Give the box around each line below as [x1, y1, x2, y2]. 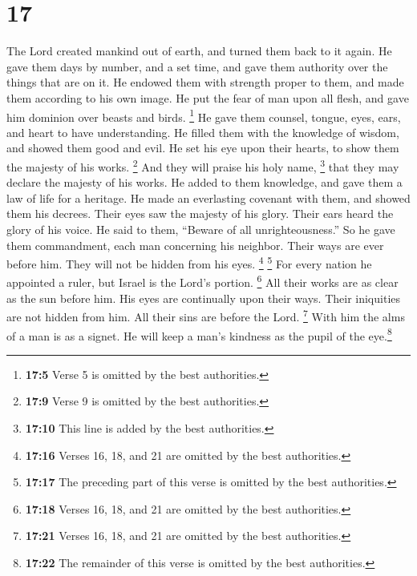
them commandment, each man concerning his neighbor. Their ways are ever [6, 236, 384, 253]
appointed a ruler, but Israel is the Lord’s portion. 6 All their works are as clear [6, 272, 399, 291]
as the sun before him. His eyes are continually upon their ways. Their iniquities [6, 289, 401, 306]
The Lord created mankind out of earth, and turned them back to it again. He [6, 42, 392, 59]
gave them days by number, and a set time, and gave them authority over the [6, 58, 388, 75]
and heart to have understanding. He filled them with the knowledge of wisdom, [6, 123, 399, 140]
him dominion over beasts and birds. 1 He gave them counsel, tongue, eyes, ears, [6, 106, 401, 125]
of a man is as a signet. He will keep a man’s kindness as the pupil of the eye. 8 [6, 324, 392, 344]
